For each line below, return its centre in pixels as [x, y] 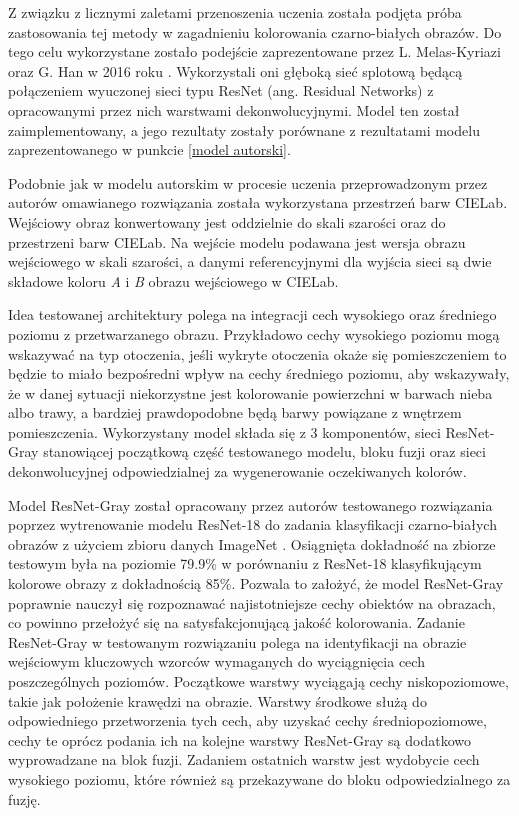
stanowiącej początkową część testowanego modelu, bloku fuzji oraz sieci [264, 451]
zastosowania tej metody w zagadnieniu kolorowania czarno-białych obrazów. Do [255, 31]
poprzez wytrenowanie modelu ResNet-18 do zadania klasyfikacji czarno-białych [252, 524]
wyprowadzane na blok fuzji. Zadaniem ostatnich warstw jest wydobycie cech [244, 759]
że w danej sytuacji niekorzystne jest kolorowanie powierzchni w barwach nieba [250, 392]
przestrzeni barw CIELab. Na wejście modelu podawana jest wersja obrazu [237, 241]
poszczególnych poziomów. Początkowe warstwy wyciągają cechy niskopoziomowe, [258, 681]
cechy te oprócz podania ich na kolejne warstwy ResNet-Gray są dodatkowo [239, 739]
